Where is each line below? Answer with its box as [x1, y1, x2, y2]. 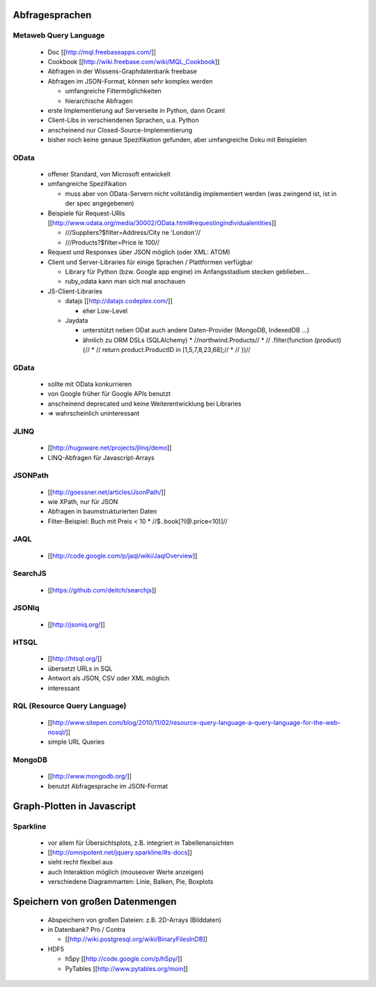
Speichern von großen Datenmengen [13, 896, 177, 908]
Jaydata [65, 316, 88, 324]
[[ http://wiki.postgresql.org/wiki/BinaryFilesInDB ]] [65, 935, 208, 944]
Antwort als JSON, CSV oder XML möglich [47, 674, 170, 682]
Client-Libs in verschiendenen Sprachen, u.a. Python [47, 116, 199, 125]
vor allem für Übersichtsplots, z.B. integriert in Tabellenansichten [47, 839, 234, 847]
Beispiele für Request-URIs [47, 209, 125, 217]
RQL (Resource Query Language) [13, 701, 127, 711]
